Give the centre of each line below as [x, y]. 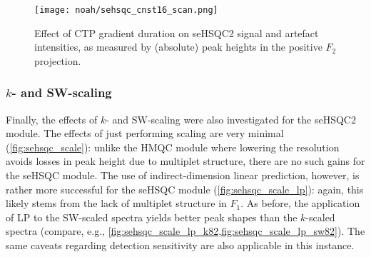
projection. [58, 60]
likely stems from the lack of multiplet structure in [116, 203]
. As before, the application [300, 203]
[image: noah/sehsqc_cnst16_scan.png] [126, 10]
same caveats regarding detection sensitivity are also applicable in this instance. [180, 245]
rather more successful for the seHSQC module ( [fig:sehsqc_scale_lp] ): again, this [185, 189]
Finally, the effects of [52, 119]
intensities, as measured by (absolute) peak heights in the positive [178, 47]
